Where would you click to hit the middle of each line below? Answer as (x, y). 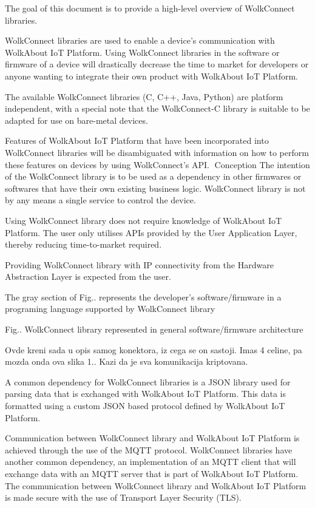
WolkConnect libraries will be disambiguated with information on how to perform (157, 152)
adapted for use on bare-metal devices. (76, 120)
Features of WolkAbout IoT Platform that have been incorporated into (137, 141)
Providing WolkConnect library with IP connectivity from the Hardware (139, 264)
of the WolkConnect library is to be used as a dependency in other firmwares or (153, 176)
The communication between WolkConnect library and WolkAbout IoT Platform (156, 485)
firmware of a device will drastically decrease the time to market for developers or (157, 64)
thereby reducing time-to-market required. (83, 244)
